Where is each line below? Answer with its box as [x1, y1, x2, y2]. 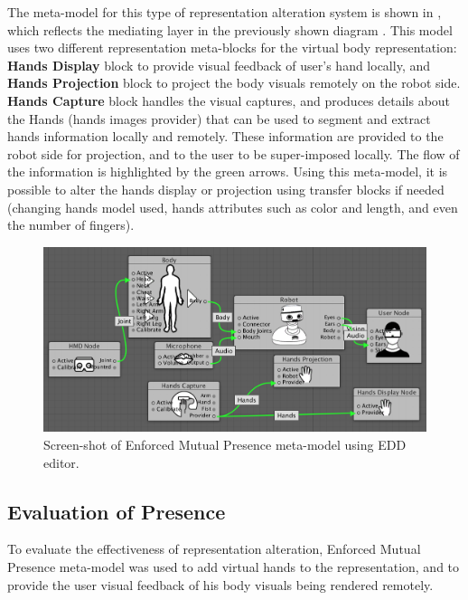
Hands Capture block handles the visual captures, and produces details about [7, 90, 451, 110]
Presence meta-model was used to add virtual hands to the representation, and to [7, 557, 460, 576]
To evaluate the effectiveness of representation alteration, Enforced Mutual [7, 539, 421, 558]
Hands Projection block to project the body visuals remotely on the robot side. [7, 73, 461, 92]
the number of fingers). [7, 215, 135, 234]
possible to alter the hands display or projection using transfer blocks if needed [7, 179, 445, 198]
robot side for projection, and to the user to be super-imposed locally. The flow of [7, 144, 460, 163]
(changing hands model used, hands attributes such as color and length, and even [7, 197, 458, 216]
